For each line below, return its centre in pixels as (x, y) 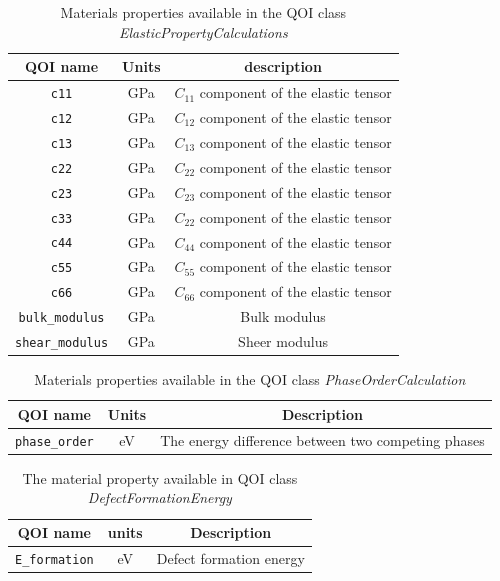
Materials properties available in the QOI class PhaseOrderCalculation (250, 379)
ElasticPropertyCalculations (203, 31)
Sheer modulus (283, 341)
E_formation (54, 559)
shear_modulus (62, 343)
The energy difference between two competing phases (322, 439)
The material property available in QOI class (160, 477)
